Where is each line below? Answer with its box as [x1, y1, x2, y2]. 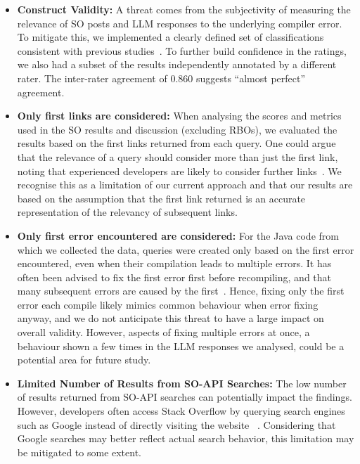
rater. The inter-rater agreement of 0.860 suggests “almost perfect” [17, 70, 306, 85]
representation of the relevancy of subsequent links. [17, 205, 238, 219]
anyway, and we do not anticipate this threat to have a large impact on [17, 311, 324, 326]
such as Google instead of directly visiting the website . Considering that [17, 417, 336, 432]
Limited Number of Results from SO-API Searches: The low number [17, 375, 347, 390]
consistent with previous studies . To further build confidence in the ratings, [17, 43, 347, 58]
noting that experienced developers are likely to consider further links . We [17, 163, 342, 178]
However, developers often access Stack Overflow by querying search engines [17, 404, 345, 418]
